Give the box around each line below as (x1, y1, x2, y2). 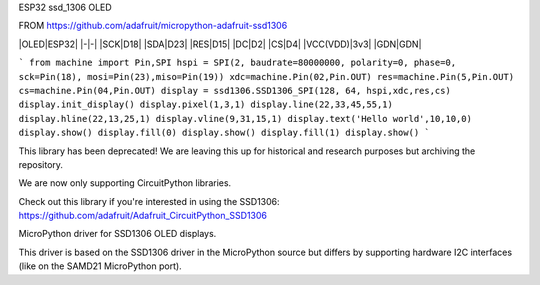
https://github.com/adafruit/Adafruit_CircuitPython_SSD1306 (18, 210, 268, 222)
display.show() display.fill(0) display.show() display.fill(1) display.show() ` (18, 127, 430, 139)
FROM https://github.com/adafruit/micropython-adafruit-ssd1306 (18, 20, 288, 32)
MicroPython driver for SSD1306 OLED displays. (18, 228, 217, 240)
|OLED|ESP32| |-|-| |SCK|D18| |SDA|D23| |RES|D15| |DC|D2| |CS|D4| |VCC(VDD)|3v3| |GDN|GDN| (18, 38, 422, 50)
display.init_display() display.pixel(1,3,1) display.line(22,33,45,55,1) (18, 99, 394, 110)
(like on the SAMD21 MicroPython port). (18, 260, 182, 272)
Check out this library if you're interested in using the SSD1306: (18, 195, 280, 207)
